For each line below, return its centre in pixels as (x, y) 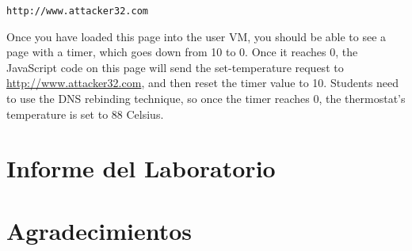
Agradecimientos (99, 230)
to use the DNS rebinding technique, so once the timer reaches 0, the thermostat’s (206, 99)
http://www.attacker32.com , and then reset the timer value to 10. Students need (202, 83)
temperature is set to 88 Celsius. (85, 114)
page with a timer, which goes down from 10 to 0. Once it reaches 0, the (182, 52)
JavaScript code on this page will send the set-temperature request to (175, 67)
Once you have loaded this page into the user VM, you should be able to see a (196, 36)
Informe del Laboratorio (141, 168)
